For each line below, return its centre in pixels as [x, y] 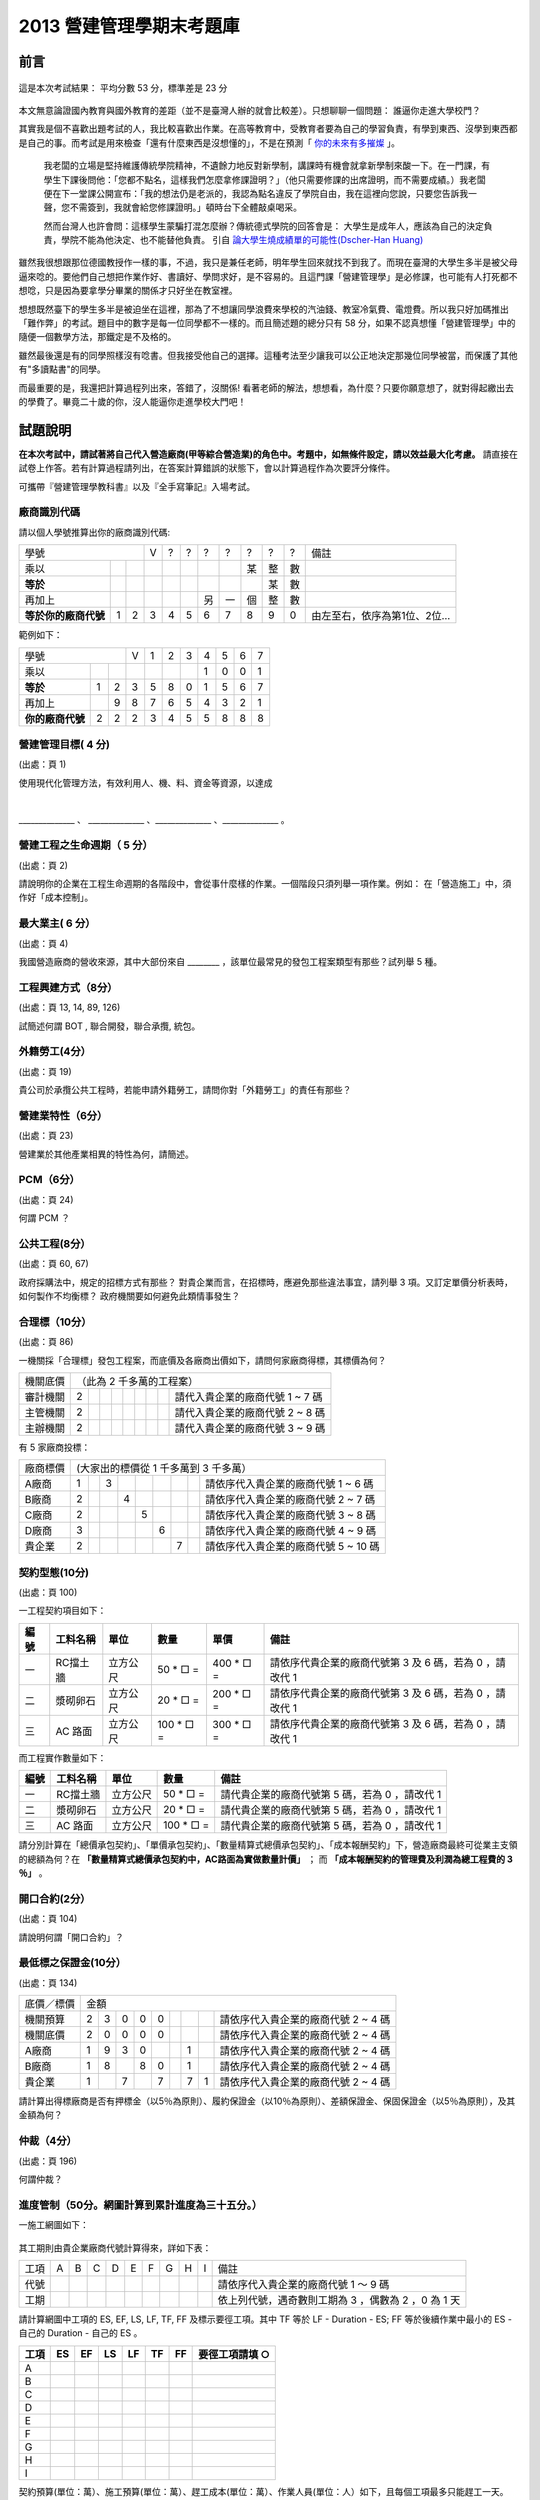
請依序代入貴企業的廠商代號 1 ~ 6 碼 [289, 1484]
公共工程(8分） [54, 1243]
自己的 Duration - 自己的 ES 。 [80, 2333]
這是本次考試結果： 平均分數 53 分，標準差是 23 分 [123, 87]
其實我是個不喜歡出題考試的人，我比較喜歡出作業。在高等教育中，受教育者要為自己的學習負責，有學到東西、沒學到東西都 [268, 129]
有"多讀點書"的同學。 [62, 369]
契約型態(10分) [54, 1572]
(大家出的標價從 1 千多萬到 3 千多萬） [164, 1468]
